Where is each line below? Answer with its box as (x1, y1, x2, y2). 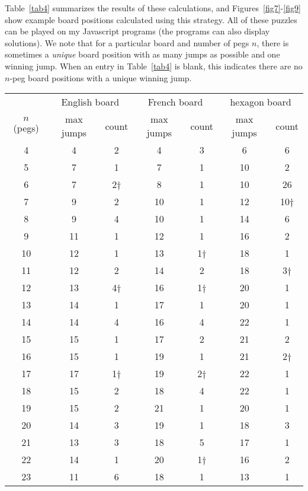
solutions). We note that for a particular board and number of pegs (5, 36, 249, 49)
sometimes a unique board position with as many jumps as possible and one (5, 48, 280, 60)
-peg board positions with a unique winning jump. (9, 71, 192, 84)
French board (147, 95, 203, 109)
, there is (256, 36, 289, 49)
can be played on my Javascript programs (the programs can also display (5, 25, 270, 37)
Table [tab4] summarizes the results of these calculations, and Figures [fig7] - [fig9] (5, 2, 301, 14)
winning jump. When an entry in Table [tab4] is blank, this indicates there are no (5, 59, 303, 72)
